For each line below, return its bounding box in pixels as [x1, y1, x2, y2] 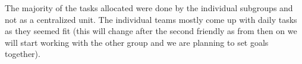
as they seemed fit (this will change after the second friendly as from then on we [5, 25, 297, 37]
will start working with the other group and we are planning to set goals [5, 36, 269, 48]
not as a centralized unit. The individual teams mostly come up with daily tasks [5, 13, 297, 25]
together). [5, 48, 40, 60]
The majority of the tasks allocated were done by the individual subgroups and [5, 2, 293, 14]
